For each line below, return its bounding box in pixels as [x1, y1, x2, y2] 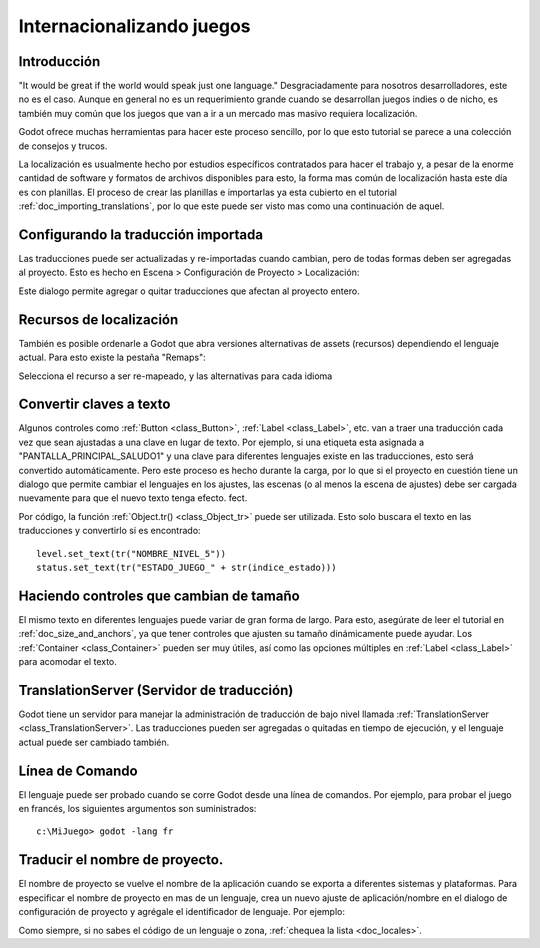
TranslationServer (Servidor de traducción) [18, 681, 294, 699]
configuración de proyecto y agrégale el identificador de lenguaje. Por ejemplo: [18, 906, 345, 918]
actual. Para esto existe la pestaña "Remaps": [18, 351, 206, 364]
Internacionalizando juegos [18, 15, 251, 37]
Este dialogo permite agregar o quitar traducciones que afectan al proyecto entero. [18, 285, 360, 297]
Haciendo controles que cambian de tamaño [18, 587, 300, 604]
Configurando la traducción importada [18, 226, 264, 243]
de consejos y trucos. [18, 140, 108, 152]
